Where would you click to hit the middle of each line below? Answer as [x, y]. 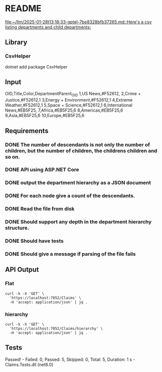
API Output [22, 270]
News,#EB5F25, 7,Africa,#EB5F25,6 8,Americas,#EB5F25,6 [64, 110]
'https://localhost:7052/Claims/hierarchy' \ [56, 328]
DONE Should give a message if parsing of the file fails [70, 254]
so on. [13, 157]
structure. [17, 228]
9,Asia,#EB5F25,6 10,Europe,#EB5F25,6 [45, 116]
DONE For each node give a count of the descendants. [70, 196]
